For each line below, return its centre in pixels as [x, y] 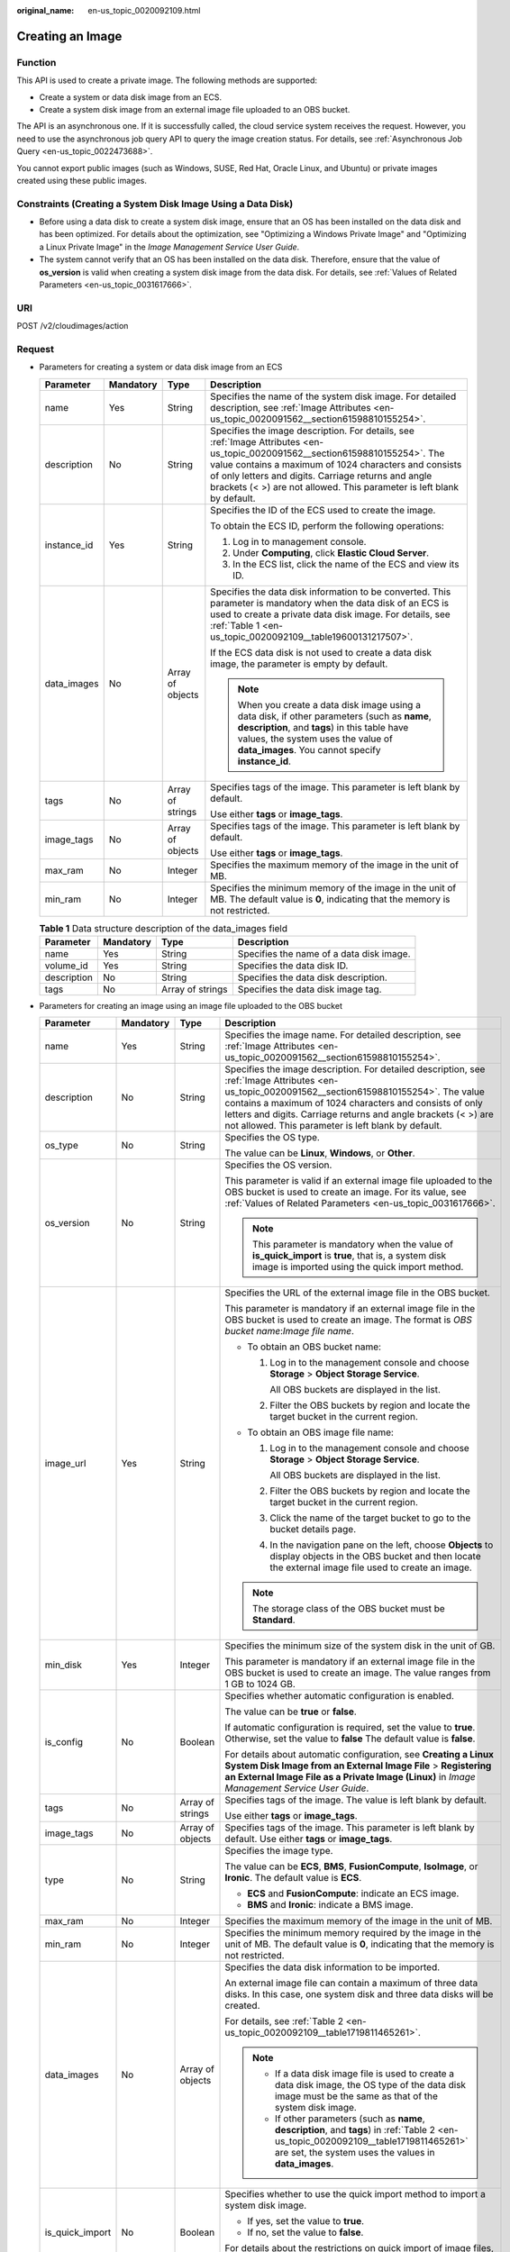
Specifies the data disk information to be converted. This [331, 592]
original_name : [46, 10]
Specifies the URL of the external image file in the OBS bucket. [357, 1293]
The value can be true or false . [291, 1712]
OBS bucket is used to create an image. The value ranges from [358, 1673]
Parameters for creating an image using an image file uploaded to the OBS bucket [191, 1006]
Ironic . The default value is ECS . [293, 1878]
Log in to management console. [300, 541]
